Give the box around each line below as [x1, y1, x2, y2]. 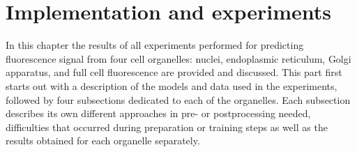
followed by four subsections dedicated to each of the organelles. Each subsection [6, 92, 351, 107]
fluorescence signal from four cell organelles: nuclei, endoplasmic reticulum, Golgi [6, 51, 351, 66]
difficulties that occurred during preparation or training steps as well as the [6, 119, 328, 134]
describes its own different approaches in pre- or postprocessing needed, [6, 106, 311, 121]
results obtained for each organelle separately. [6, 133, 200, 148]
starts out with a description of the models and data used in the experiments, [6, 78, 337, 93]
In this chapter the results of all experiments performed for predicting [6, 38, 304, 52]
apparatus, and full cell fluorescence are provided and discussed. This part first [6, 65, 342, 79]
